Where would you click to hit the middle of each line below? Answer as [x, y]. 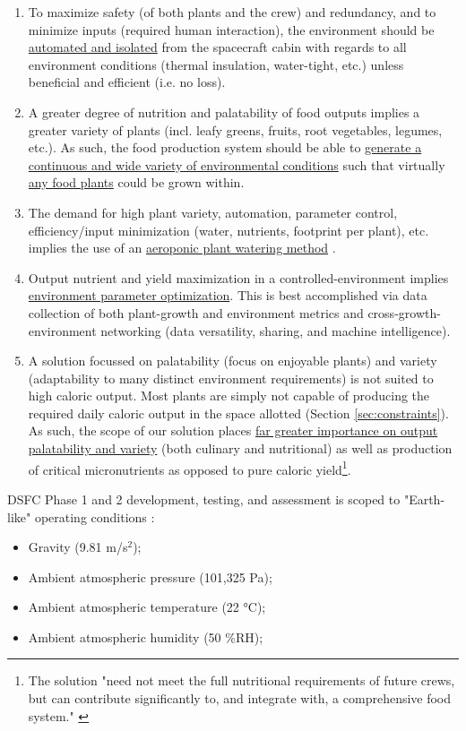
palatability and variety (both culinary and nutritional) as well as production [240, 448]
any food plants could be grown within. [136, 182]
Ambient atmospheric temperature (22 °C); [147, 607]
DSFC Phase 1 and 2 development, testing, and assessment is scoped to [204, 499]
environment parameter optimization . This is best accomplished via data [228, 295]
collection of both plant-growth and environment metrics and [196, 312]
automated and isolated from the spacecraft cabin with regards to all [217, 47]
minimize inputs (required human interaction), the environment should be [231, 29]
